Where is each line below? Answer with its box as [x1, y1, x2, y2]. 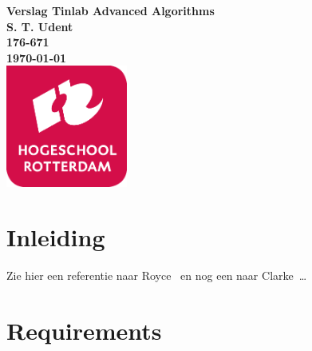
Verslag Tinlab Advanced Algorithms [6, 2, 215, 18]
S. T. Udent [6, 18, 73, 34]
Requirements [6, 314, 162, 347]
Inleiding [6, 221, 105, 253]
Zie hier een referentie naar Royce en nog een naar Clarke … [6, 267, 307, 284]
